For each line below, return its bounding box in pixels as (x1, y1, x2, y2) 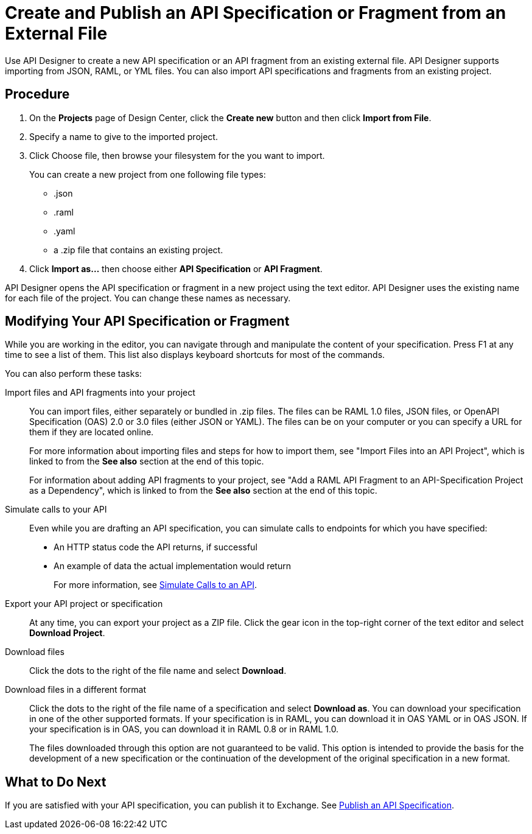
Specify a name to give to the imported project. (29, 131, 218, 142)
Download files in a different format (5, 684, 146, 695)
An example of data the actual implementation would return (54, 561, 291, 572)
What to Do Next (5, 774, 107, 790)
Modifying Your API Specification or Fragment (5, 314, 290, 329)
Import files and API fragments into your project (5, 387, 195, 398)
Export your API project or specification (5, 598, 163, 609)
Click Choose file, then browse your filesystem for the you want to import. (29, 150, 325, 161)
